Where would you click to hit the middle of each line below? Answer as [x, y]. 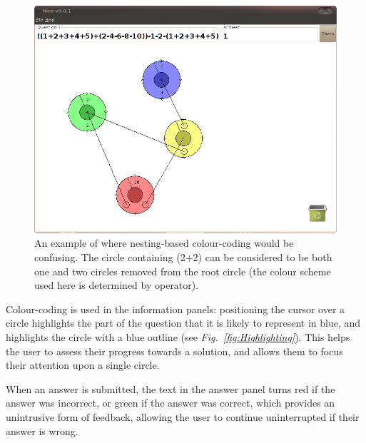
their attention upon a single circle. [83, 365]
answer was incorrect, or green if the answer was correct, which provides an [171, 403]
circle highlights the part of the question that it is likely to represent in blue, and [183, 323]
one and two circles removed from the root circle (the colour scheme [183, 271]
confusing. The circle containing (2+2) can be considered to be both [183, 256]
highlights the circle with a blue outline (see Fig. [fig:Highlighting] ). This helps [178, 336]
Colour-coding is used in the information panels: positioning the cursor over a [176, 309]
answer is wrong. [42, 431]
